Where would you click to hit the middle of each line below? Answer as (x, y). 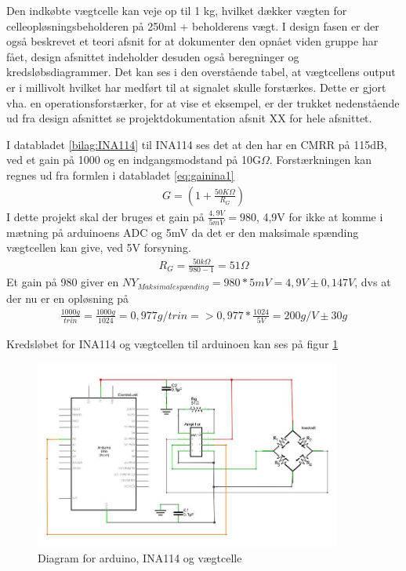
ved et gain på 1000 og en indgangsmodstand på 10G (134, 160)
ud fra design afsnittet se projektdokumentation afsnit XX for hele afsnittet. (189, 118)
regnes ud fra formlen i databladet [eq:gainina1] (120, 175)
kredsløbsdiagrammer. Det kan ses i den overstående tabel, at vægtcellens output (201, 72)
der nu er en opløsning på (68, 298)
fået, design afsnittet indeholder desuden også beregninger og (153, 56)
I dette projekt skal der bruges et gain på (105, 216)
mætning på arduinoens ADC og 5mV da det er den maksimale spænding (183, 232)
